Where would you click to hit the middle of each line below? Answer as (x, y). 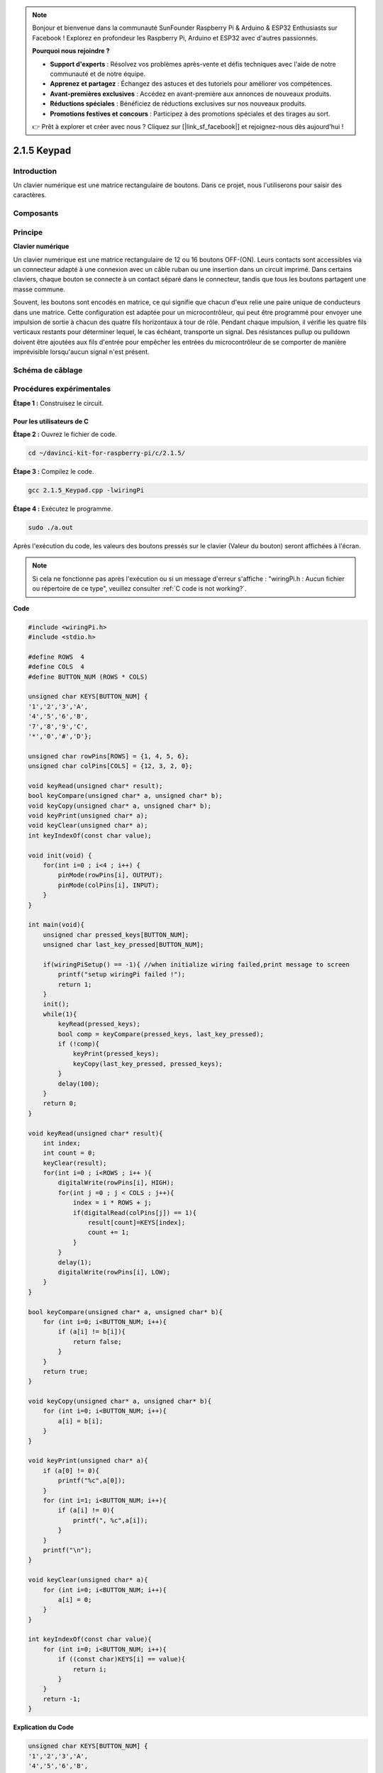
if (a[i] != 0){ (86, 1510)
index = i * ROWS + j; (112, 1203)
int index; (62, 1143)
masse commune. (39, 289)
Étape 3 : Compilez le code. (54, 472)
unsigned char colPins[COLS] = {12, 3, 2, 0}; (110, 766)
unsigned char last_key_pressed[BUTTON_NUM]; (123, 945)
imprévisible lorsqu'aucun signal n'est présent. (81, 352)
